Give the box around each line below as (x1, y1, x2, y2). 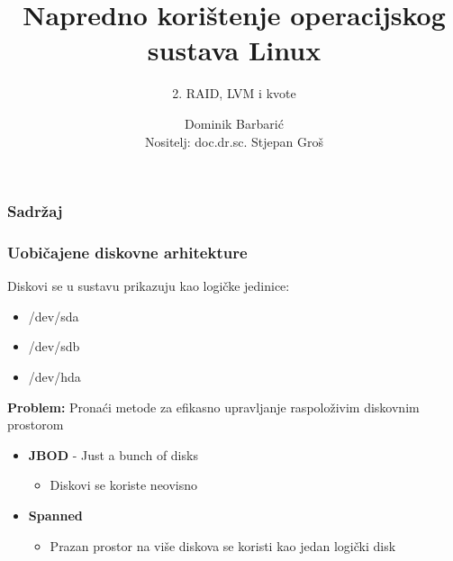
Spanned (28, 505, 83, 524)
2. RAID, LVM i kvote (172, 84, 296, 103)
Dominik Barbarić (185, 113, 284, 132)
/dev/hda (28, 367, 81, 386)
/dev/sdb (28, 337, 80, 356)
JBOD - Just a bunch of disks (28, 445, 198, 464)
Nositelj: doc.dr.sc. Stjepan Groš (145, 131, 323, 150)
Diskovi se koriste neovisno (50, 475, 198, 494)
